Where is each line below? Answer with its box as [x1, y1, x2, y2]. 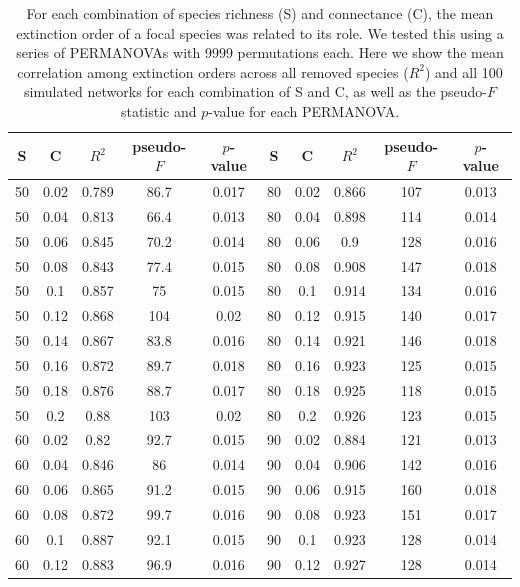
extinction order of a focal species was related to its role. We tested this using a [16, 22, 504, 43]
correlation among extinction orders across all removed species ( [17, 61, 409, 82]
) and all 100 [424, 61, 503, 82]
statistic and [120, 100, 197, 121]
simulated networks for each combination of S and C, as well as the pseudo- [24, 81, 487, 102]
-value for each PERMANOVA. [208, 100, 400, 121]
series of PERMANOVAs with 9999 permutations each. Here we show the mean [16, 42, 504, 63]
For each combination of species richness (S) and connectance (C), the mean [26, 3, 494, 23]
